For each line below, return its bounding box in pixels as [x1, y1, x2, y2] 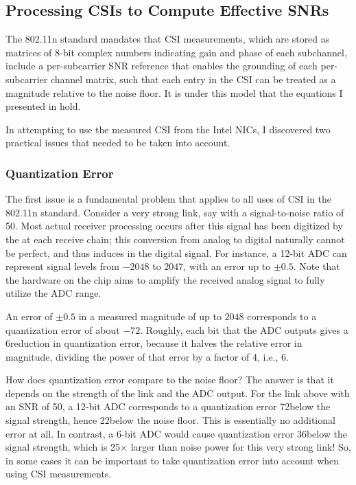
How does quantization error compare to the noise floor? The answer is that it [5, 372, 334, 387]
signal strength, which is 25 [5, 440, 121, 454]
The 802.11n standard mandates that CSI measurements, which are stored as [5, 32, 330, 46]
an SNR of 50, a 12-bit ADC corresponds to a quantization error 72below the [5, 399, 331, 414]
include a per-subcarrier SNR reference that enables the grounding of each [5, 58, 318, 73]
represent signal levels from [5, 259, 119, 273]
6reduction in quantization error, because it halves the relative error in [5, 336, 302, 350]
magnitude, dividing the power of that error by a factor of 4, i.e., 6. [5, 349, 289, 363]
